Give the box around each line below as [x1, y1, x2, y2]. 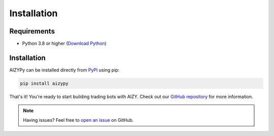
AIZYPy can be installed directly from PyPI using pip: [9, 66, 120, 73]
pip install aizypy [20, 80, 68, 86]
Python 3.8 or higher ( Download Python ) [22, 41, 107, 47]
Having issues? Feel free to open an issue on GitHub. [23, 117, 134, 123]
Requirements [9, 27, 55, 36]
